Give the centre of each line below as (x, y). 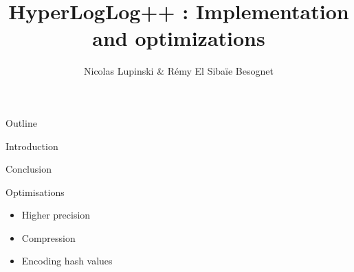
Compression (48, 237)
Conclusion (29, 169)
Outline (21, 122)
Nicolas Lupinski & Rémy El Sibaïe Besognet (179, 71)
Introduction (32, 146)
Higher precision (56, 215)
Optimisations (35, 191)
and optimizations (179, 38)
